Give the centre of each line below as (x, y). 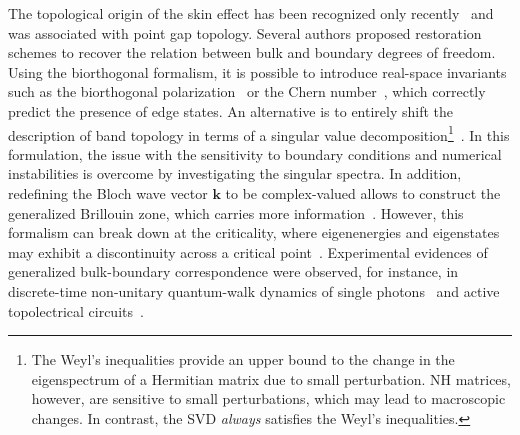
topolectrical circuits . (76, 310)
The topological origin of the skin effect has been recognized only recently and (251, 13)
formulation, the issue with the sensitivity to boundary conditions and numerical (255, 153)
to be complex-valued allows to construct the (363, 193)
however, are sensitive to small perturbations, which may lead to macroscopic (268, 398)
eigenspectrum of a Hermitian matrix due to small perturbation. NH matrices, (271, 378)
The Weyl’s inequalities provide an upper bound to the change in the (243, 359)
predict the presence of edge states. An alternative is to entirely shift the (231, 110)
